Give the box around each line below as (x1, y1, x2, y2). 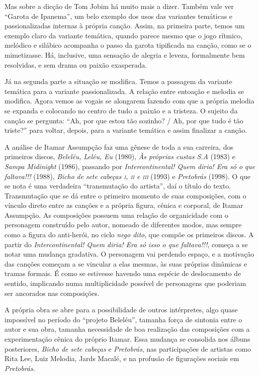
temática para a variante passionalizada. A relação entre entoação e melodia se (4, 86, 244, 96)
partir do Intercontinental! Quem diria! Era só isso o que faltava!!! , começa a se (4, 239, 248, 249)
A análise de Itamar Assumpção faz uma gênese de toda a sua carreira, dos (4, 141, 234, 152)
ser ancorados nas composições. (4, 287, 99, 298)
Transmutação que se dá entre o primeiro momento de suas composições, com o (4, 190, 247, 200)
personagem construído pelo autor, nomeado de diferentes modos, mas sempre (4, 219, 242, 230)
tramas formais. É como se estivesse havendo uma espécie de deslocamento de (4, 268, 241, 279)
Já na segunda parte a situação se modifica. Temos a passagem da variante (4, 76, 233, 87)
